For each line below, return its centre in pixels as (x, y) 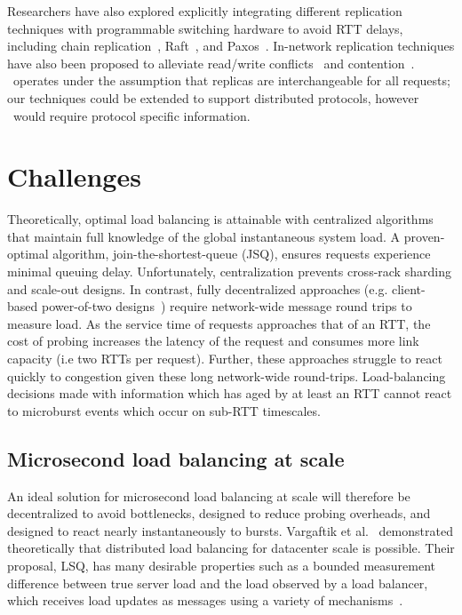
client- (408, 288)
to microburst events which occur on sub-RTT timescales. (164, 410)
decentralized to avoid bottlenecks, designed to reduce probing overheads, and (219, 513)
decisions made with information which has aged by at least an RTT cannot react (230, 393)
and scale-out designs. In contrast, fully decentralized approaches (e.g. (198, 288)
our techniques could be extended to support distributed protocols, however (213, 97)
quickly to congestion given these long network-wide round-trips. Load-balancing (227, 375)
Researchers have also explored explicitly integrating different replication (205, 11)
